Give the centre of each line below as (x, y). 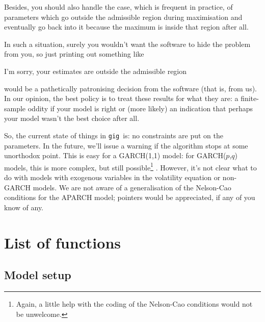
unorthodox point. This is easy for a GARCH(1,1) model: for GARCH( (115, 155)
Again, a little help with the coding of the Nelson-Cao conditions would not (134, 303)
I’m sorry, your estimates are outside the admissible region (96, 71)
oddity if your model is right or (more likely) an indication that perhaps (140, 108)
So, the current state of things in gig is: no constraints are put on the (114, 135)
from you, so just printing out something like (74, 54)
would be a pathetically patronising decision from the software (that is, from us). (131, 88)
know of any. (24, 207)
